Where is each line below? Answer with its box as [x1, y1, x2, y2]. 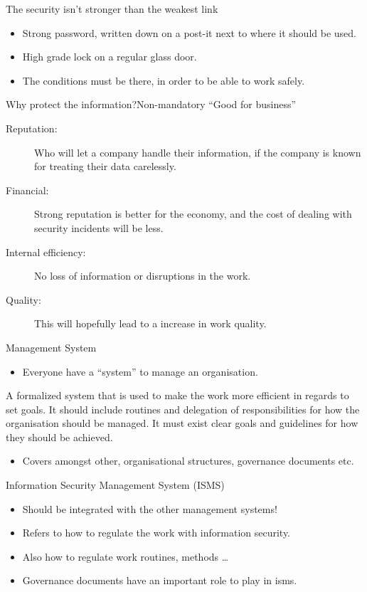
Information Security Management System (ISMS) [6, 477, 225, 492]
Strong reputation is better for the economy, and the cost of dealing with [34, 206, 352, 221]
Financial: [6, 182, 49, 197]
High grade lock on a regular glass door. [22, 49, 197, 64]
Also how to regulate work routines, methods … [22, 549, 229, 564]
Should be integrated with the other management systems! [22, 501, 277, 516]
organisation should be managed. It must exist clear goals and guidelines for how [6, 416, 358, 430]
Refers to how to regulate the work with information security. [22, 525, 291, 540]
